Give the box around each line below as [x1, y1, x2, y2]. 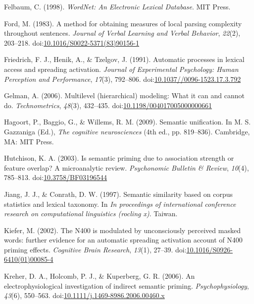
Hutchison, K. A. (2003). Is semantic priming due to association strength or [4, 153, 234, 163]
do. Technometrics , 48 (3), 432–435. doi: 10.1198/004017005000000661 [4, 100, 212, 110]
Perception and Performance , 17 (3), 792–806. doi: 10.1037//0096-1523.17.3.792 [4, 73, 241, 84]
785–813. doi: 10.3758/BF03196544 [4, 172, 107, 182]
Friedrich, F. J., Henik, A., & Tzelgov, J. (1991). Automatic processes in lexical [4, 54, 245, 64]
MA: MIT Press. [4, 136, 54, 146]
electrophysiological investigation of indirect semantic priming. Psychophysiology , [4, 280, 249, 291]
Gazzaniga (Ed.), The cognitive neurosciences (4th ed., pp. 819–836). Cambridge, [4, 126, 250, 136]
